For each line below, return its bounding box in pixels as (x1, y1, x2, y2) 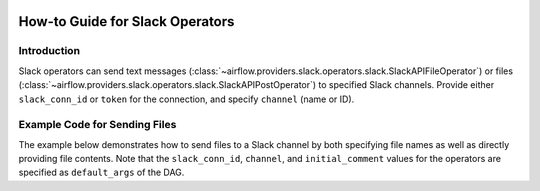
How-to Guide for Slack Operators (18, 13, 235, 30)
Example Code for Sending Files (18, 118, 177, 132)
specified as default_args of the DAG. (18, 166, 185, 179)
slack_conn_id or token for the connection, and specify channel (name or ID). (18, 93, 355, 105)
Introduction (18, 44, 80, 58)
